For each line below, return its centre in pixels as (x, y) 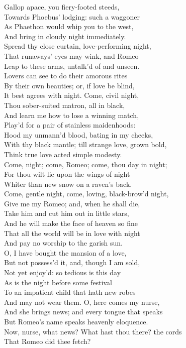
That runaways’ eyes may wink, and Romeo (71, 55)
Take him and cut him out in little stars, (67, 213)
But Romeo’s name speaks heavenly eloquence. (76, 321)
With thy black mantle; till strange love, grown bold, (85, 144)
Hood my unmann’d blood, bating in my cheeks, (79, 134)
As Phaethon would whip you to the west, (69, 26)
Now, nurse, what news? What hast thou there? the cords (93, 331)
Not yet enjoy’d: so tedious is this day (63, 272)
